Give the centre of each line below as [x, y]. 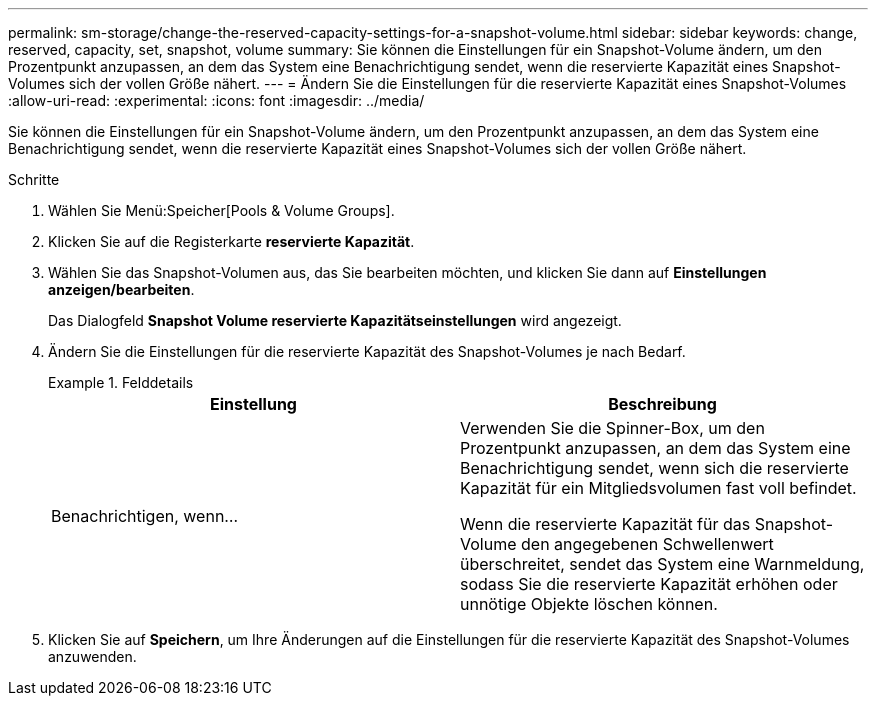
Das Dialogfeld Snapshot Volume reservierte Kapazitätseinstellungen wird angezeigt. [335, 320]
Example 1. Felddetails [121, 382]
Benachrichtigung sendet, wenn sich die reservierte [654, 468]
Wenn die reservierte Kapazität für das [605, 524]
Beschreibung [662, 404]
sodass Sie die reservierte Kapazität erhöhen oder [649, 584]
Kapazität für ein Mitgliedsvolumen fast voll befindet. [658, 488]
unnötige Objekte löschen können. [589, 604]
